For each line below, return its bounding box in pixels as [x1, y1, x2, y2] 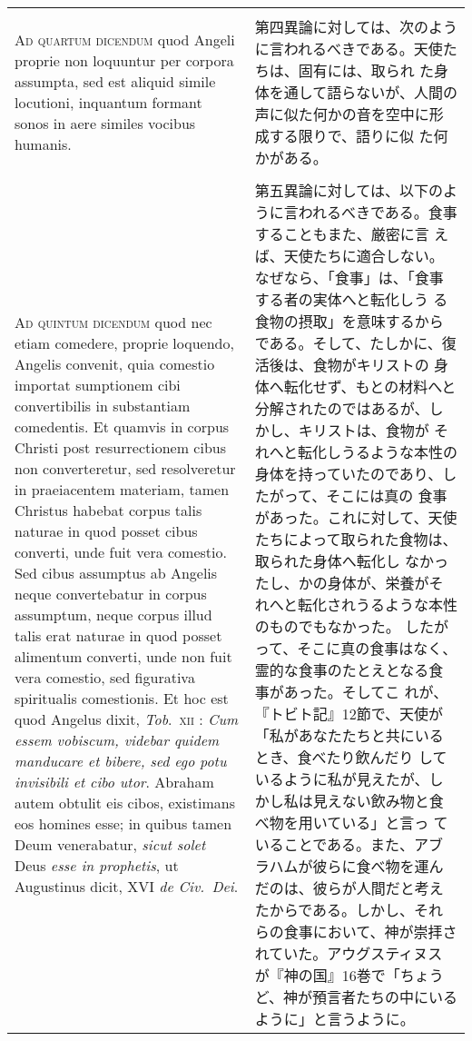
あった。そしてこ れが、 [283, 681, 448, 702]
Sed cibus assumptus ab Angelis [15, 562, 218, 583]
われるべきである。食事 [298, 202, 457, 223]
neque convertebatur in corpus [15, 583, 207, 604]
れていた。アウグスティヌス [254, 943, 443, 964]
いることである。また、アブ [254, 834, 444, 855]
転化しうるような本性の [297, 441, 457, 462]
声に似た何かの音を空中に [254, 104, 429, 124]
